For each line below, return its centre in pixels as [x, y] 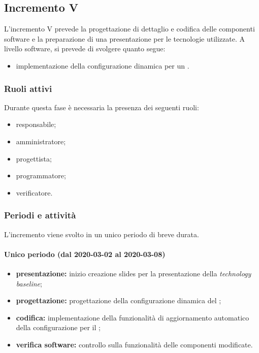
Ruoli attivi [28, 88]
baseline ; [29, 283]
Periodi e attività [40, 215]
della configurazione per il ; [58, 327]
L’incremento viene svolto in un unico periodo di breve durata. [102, 234]
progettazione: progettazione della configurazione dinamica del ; [119, 300]
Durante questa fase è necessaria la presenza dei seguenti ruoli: [102, 107]
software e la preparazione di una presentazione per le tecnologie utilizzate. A [124, 38]
